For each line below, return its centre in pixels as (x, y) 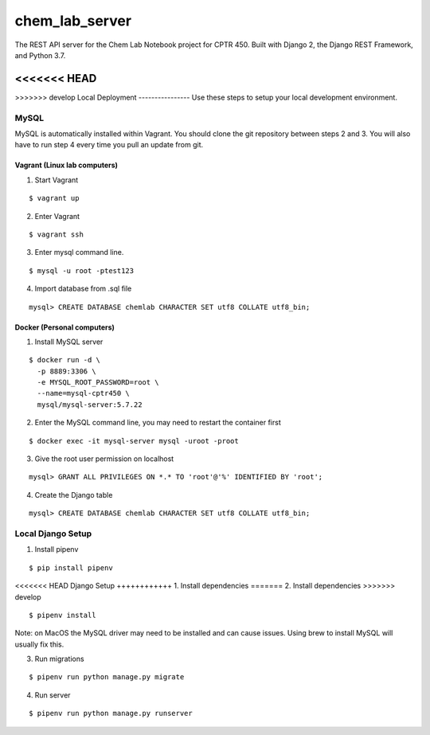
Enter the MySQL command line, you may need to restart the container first (158, 423)
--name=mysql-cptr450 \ (84, 393)
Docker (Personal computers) (65, 327)
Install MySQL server (69, 342)
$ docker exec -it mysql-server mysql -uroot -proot (134, 441)
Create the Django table (74, 495)
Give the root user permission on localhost (104, 459)
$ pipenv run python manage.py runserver (111, 713)
